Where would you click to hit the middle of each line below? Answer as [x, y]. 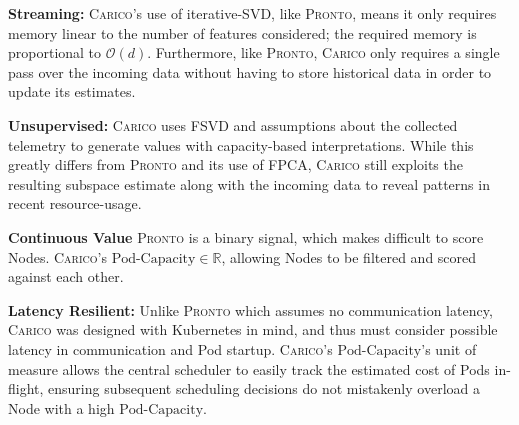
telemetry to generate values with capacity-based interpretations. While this [241, 144]
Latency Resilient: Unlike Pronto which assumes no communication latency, [250, 309]
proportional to [55, 52]
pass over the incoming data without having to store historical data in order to [250, 71]
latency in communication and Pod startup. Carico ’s [170, 348]
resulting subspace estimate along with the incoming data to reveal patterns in [249, 183]
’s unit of [449, 348]
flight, [26, 388]
